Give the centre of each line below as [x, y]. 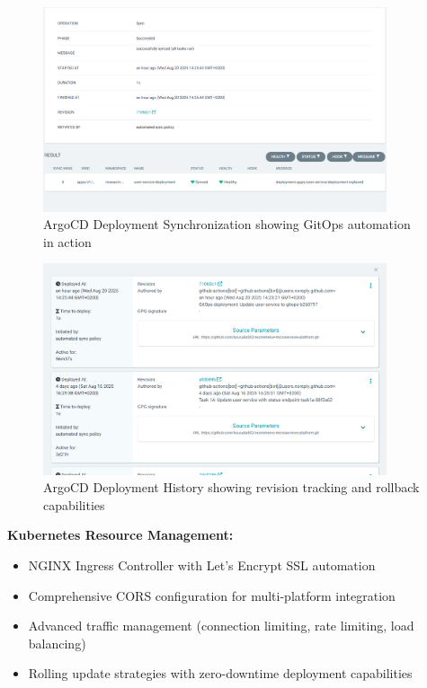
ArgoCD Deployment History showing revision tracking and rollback [231, 487]
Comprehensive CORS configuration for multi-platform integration [212, 595]
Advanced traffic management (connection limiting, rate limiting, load [221, 626]
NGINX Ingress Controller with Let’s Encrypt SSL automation [202, 565]
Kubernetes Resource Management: [120, 535]
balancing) [57, 643]
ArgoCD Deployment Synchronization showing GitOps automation [227, 224]
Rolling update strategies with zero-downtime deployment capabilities [220, 673]
